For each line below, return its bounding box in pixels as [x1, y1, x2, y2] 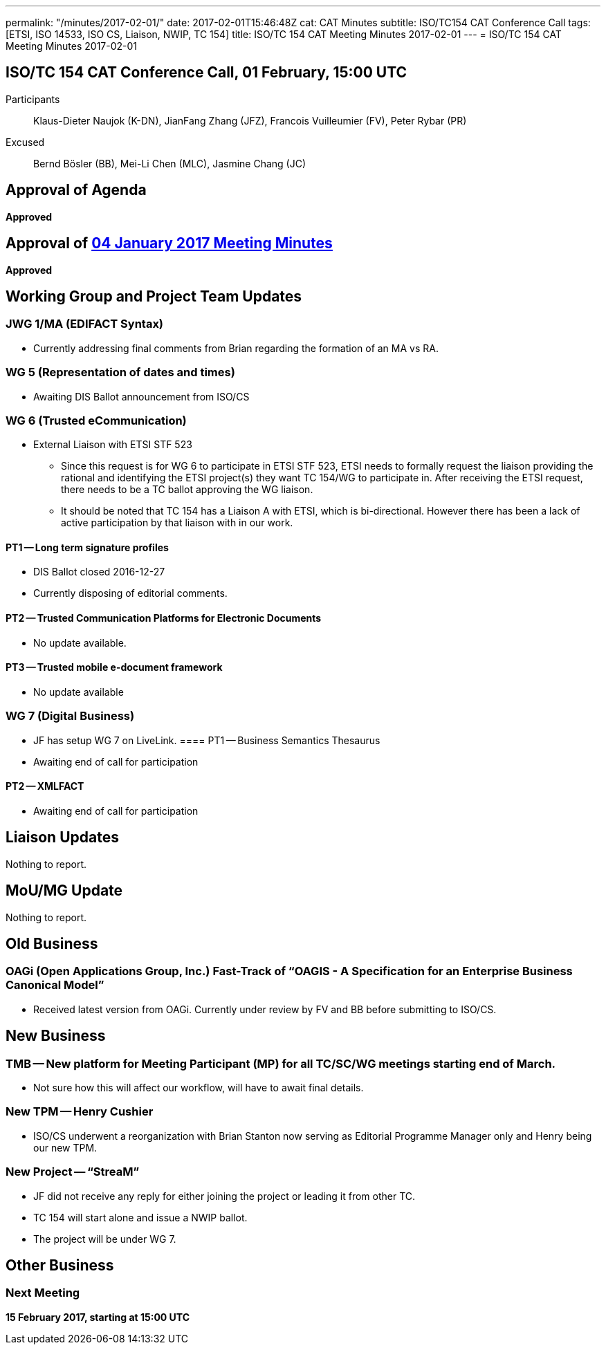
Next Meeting [6, 1286, 80, 1300]
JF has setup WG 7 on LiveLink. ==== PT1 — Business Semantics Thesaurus [33, 734, 380, 746]
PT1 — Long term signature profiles [6, 541, 169, 553]
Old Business [6, 934, 98, 952]
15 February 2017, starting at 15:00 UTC [6, 1311, 190, 1323]
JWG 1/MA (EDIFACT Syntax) [6, 317, 164, 331]
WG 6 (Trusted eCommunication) [6, 413, 187, 427]
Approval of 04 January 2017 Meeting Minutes [6, 234, 333, 252]
